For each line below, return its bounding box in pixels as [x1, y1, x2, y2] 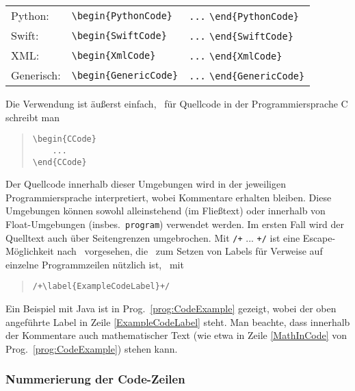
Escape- [302, 230, 336, 244]
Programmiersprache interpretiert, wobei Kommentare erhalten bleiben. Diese [5, 190, 332, 204]
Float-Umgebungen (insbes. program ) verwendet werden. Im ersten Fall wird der [5, 216, 345, 231]
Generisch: [11, 67, 61, 83]
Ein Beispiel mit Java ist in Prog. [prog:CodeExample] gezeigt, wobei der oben [5, 301, 337, 316]
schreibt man [5, 110, 60, 124]
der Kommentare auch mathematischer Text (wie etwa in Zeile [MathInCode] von [5, 328, 347, 342]
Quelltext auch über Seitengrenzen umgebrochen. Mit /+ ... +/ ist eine [5, 230, 300, 244]
